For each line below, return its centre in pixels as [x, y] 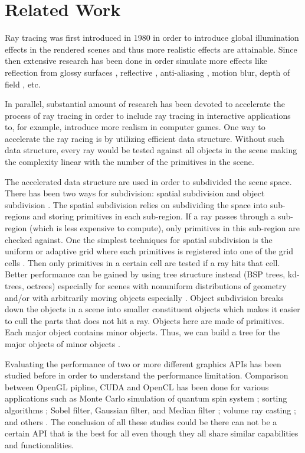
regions [17, 216]
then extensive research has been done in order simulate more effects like [136, 61]
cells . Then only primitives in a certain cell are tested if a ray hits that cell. [142, 262]
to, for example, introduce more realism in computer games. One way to [135, 127]
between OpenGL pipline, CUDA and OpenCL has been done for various [137, 386]
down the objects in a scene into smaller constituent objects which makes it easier [152, 309]
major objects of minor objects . [63, 343]
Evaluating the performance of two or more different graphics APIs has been [143, 363]
